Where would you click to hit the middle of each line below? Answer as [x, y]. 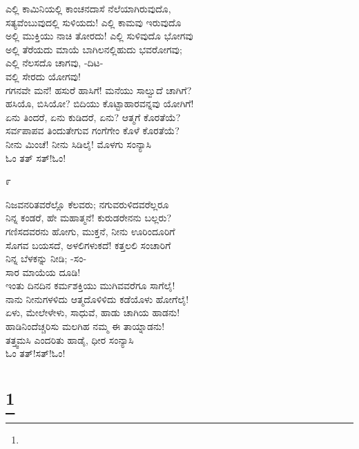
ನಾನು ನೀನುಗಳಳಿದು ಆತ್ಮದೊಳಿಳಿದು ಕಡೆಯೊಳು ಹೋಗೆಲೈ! [97, 299]
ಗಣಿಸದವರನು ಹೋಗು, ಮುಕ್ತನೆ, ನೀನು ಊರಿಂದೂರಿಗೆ [90, 231]
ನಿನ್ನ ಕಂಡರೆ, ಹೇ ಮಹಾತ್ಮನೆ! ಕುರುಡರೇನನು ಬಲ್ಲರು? [89, 218]
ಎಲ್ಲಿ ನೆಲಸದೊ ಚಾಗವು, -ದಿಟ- [55, 63]
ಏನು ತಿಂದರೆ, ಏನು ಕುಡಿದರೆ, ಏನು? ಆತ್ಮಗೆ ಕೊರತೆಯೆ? [93, 117]
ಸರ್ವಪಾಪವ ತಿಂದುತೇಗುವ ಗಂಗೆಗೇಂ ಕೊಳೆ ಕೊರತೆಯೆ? [93, 130]
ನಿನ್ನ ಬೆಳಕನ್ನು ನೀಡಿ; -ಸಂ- [46, 258]
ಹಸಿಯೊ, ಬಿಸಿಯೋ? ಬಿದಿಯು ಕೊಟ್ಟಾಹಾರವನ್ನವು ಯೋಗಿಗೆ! [100, 103]
